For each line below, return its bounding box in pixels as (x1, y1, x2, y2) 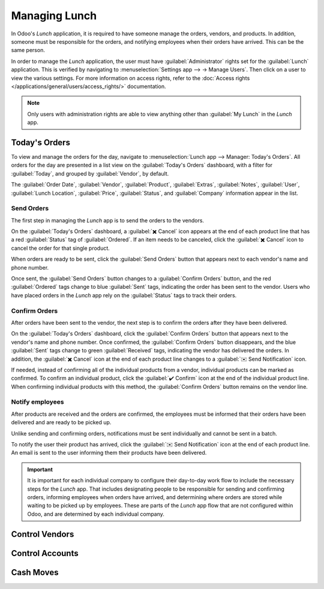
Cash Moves (11, 567, 59, 578)
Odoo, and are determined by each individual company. (27, 510, 165, 518)
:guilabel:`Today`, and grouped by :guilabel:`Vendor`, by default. (11, 170, 169, 177)
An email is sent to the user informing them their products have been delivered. (11, 449, 207, 457)
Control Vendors (11, 529, 74, 539)
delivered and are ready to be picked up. (11, 419, 112, 426)
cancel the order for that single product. (11, 244, 110, 252)
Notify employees (11, 398, 64, 406)
